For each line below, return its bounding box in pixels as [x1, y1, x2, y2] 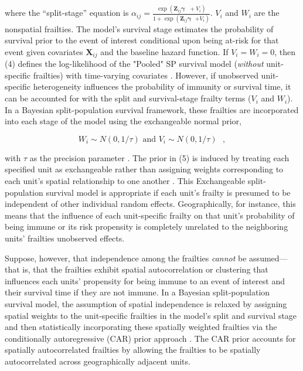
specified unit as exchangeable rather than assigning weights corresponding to [5, 163, 284, 175]
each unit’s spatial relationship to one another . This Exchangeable [5, 175, 246, 187]
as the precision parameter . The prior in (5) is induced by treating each [29, 151, 290, 164]
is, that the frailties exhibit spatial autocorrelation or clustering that [22, 263, 268, 275]
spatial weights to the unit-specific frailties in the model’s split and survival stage [5, 309, 297, 321]
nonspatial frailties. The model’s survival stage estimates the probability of [5, 22, 274, 35]
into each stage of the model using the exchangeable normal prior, [5, 115, 241, 127]
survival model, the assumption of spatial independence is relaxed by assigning [5, 297, 287, 309]
